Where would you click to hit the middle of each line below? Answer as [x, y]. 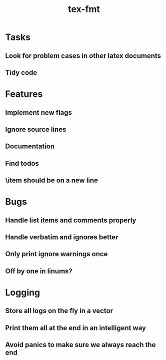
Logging [23, 293]
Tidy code [21, 73]
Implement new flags [39, 113]
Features [24, 94]
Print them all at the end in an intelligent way [76, 328]
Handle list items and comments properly [71, 220]
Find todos [22, 163]
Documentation [30, 147]
